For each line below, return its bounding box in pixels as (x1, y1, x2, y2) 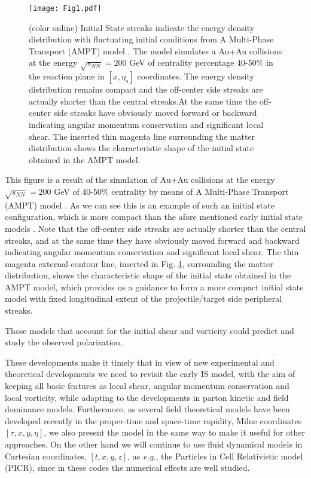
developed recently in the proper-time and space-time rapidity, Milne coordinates (5, 414, 302, 427)
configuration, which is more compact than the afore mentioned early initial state (5, 210, 303, 223)
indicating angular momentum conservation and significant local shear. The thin (5, 246, 299, 258)
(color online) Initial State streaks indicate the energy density (29, 21, 255, 33)
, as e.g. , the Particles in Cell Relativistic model (127, 449, 303, 462)
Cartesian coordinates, (5, 449, 87, 462)
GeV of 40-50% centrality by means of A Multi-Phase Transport (54, 185, 289, 197)
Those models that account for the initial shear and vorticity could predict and (5, 324, 294, 336)
